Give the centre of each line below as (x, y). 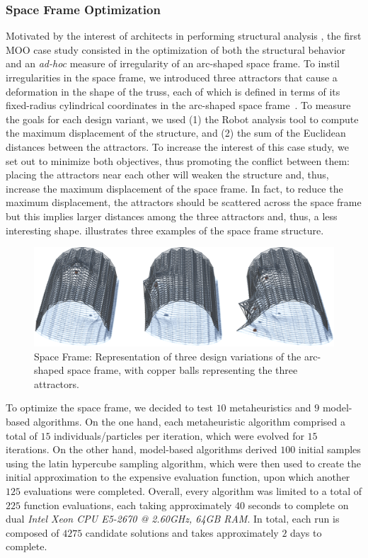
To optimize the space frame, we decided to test (109, 408)
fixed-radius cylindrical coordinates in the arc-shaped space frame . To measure (178, 105)
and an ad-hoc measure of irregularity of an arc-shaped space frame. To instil (173, 63)
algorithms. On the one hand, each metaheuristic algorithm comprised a (189, 422)
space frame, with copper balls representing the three (183, 370)
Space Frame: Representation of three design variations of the (168, 356)
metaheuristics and (270, 408)
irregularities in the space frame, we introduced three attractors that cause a (172, 77)
